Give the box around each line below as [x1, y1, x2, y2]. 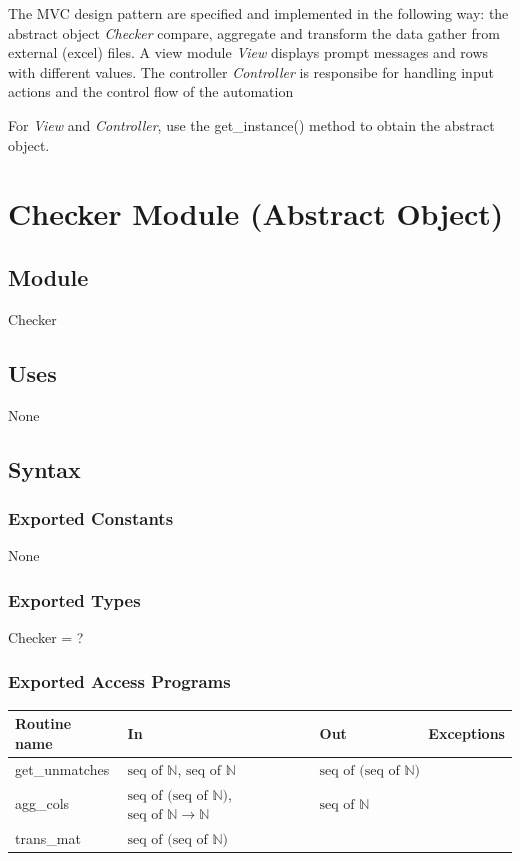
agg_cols [15, 793, 70, 814]
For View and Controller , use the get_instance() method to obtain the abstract [8, 114, 495, 135]
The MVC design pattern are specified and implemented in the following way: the [8, 3, 509, 23]
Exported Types [8, 587, 141, 612]
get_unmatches [15, 758, 110, 779]
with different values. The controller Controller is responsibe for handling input [8, 61, 494, 82]
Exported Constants [8, 505, 174, 530]
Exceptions [428, 723, 505, 744]
